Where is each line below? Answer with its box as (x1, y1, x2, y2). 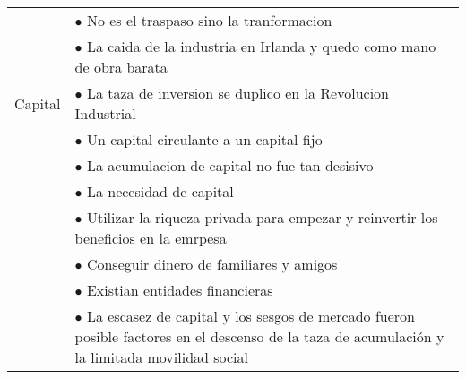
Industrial (74, 103, 136, 124)
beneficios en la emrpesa (74, 228, 227, 248)
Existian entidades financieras (86, 280, 273, 300)
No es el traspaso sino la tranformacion (86, 10, 332, 30)
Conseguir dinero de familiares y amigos (86, 254, 338, 274)
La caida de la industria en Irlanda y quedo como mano (86, 36, 436, 56)
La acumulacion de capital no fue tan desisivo (86, 155, 374, 176)
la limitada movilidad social (74, 347, 249, 367)
